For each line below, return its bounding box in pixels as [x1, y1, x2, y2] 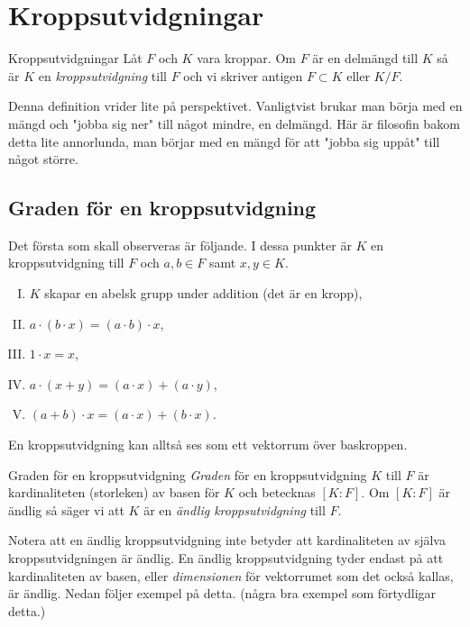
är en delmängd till [312, 49, 419, 68]
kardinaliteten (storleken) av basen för [8, 483, 220, 502]
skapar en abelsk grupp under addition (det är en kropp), [44, 284, 363, 303]
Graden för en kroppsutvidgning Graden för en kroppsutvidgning [8, 465, 367, 484]
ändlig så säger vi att [8, 500, 124, 519]
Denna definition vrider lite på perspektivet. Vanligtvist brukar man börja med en [8, 96, 463, 115]
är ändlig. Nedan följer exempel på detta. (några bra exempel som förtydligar [8, 584, 437, 603]
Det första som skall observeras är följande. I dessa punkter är [8, 235, 352, 254]
